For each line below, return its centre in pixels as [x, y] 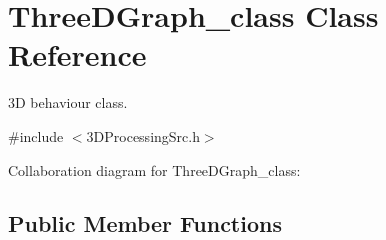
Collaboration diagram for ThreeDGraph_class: [154, 169]
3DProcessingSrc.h [143, 135]
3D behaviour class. [68, 102]
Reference [77, 54]
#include [36, 135]
